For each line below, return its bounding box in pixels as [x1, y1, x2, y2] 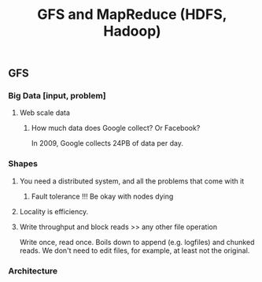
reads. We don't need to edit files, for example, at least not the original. [19, 246, 250, 255]
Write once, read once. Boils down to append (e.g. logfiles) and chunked [19, 237, 255, 247]
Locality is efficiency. [19, 206, 89, 216]
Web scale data [19, 108, 71, 117]
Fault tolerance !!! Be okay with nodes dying [31, 191, 174, 201]
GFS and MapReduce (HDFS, [37, 6, 227, 24]
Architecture [8, 265, 58, 276]
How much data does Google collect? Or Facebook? [31, 124, 201, 133]
